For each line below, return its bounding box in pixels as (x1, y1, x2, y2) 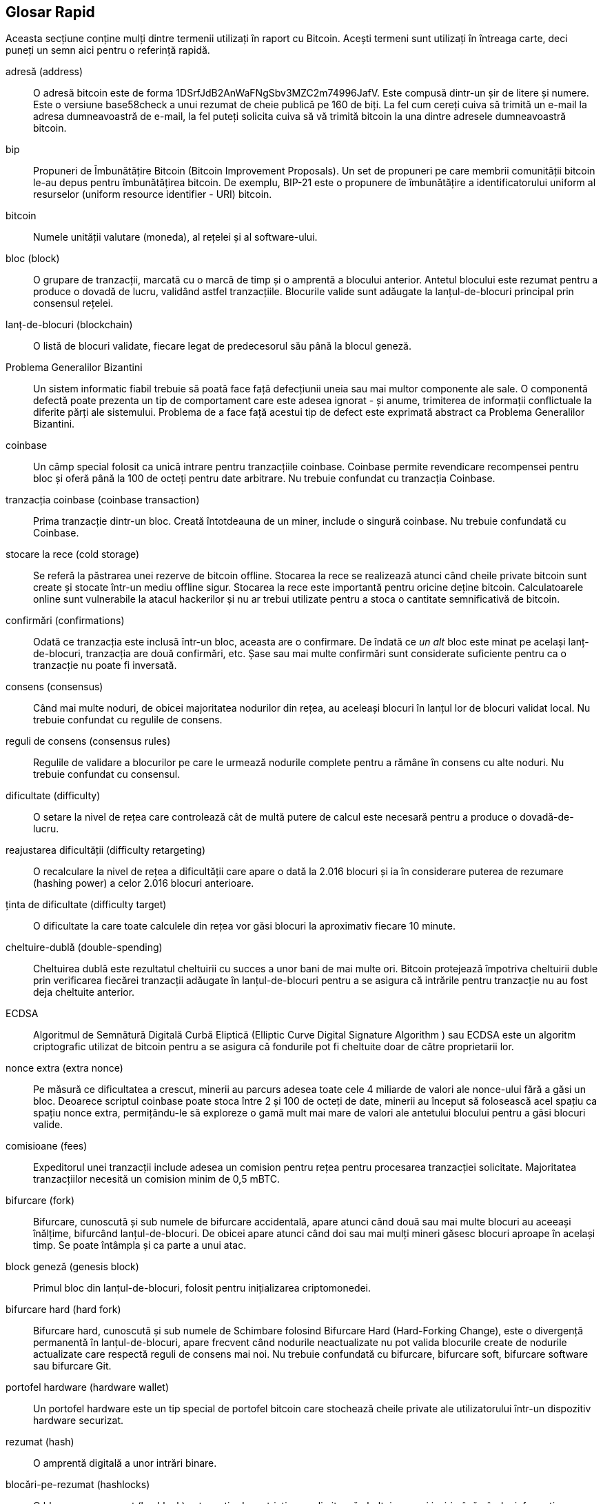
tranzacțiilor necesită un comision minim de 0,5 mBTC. (33, 1173, 280, 1185)
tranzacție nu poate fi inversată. (33, 659, 177, 672)
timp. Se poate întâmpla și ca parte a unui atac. (33, 1239, 247, 1252)
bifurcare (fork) (6, 1194, 75, 1207)
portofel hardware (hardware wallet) (6, 1381, 170, 1394)
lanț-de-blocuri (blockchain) (6, 319, 133, 331)
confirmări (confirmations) (6, 614, 125, 627)
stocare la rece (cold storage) (6, 548, 140, 561)
